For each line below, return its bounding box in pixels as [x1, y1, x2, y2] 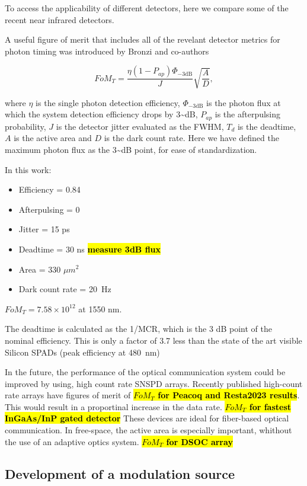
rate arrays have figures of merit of [5, 389, 131, 401]
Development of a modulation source [5, 464, 235, 482]
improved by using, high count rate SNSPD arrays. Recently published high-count [5, 377, 303, 389]
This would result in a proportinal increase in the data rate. [5, 400, 222, 413]
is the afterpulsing [215, 108, 281, 120]
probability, [5, 120, 46, 132]
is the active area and [14, 132, 92, 144]
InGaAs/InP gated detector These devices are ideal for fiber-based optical [5, 412, 289, 424]
